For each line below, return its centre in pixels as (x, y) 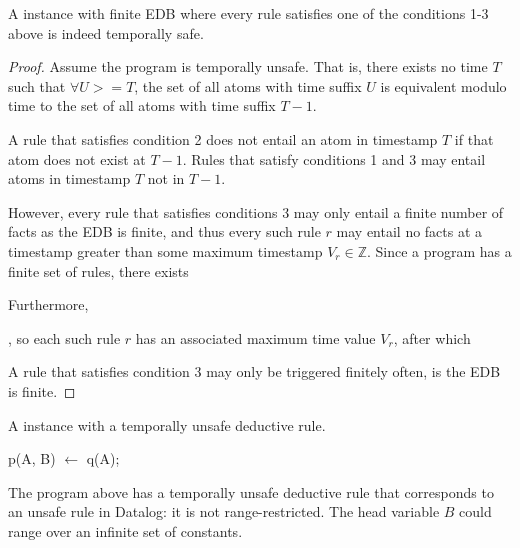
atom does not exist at (77, 158)
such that (37, 85)
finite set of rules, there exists (98, 270)
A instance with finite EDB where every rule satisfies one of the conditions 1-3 (248, 13)
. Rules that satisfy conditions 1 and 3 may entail (334, 158)
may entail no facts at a (409, 231)
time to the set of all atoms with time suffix (142, 105)
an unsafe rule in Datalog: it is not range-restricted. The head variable (224, 511)
